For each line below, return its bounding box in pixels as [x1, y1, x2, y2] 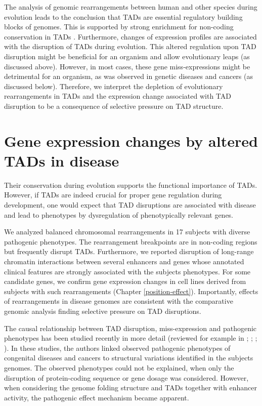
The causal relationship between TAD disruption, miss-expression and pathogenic [4, 322, 257, 333]
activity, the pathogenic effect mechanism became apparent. [4, 392, 189, 402]
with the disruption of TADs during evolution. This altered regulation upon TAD [4, 41, 256, 52]
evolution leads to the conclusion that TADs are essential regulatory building [4, 11, 243, 22]
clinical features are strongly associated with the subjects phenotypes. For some [4, 266, 251, 276]
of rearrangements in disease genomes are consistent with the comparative [4, 296, 233, 306]
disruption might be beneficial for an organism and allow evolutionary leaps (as [4, 51, 250, 61]
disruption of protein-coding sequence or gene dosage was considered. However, [4, 372, 249, 383]
